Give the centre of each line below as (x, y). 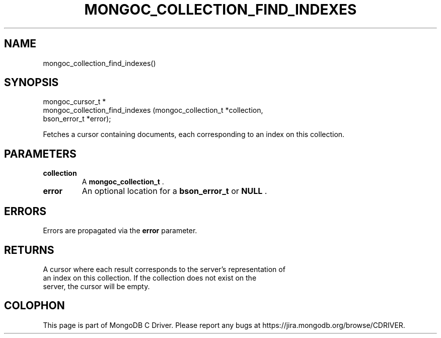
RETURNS (29, 250)
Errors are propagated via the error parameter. (120, 231)
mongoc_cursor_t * (75, 102)
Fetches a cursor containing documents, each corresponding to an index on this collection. (194, 134)
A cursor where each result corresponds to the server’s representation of (164, 269)
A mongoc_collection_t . (123, 182)
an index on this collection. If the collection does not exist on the (150, 278)
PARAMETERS (40, 154)
